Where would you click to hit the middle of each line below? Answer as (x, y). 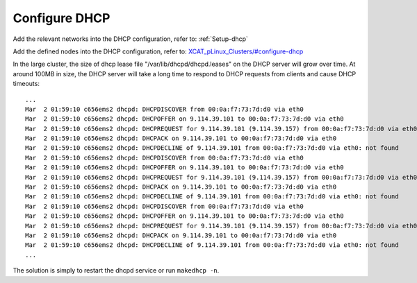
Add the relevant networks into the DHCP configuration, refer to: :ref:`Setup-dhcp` (130, 39)
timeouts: (26, 84)
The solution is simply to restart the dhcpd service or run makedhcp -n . (116, 271)
